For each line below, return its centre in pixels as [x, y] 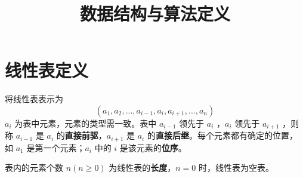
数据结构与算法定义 [155, 13]
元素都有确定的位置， [256, 135]
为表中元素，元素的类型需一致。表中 [86, 123]
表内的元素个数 [34, 168]
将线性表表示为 [34, 99]
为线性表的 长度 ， [142, 168]
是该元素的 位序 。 [153, 147]
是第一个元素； [56, 147]
